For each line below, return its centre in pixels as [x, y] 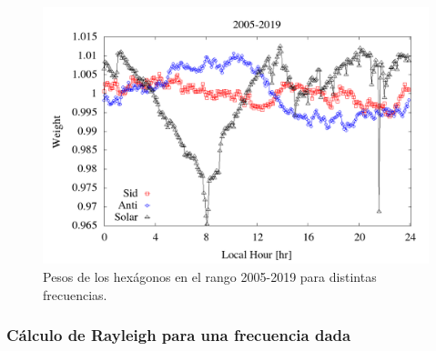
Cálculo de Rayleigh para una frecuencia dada [179, 335]
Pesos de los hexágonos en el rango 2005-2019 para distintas [210, 276]
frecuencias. [75, 294]
